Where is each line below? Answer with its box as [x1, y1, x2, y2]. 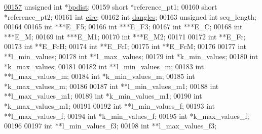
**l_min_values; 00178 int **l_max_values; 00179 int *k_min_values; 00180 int [4, 51, 258, 61]
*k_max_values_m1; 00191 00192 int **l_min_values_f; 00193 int [4, 100, 215, 111]
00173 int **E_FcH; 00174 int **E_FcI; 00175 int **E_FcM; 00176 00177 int [4, 41, 246, 52]
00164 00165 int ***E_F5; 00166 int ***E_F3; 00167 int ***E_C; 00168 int [4, 21, 243, 32]
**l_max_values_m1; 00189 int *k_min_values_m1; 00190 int [4, 91, 202, 101]
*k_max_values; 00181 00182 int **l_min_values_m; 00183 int [4, 61, 204, 71]
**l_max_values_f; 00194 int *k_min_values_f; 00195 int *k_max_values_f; [4, 110, 249, 121]
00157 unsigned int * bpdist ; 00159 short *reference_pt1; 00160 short [4, 2, 217, 12]
